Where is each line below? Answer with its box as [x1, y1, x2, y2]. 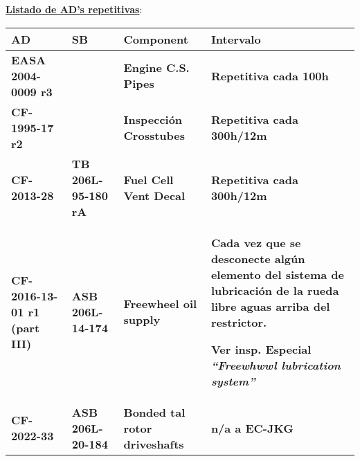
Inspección [123, 111, 183, 128]
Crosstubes [123, 127, 185, 144]
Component [123, 30, 188, 47]
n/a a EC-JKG [210, 419, 294, 436]
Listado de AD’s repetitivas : [6, 2, 143, 16]
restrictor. [210, 314, 267, 330]
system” [210, 372, 255, 389]
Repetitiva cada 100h [210, 67, 329, 84]
